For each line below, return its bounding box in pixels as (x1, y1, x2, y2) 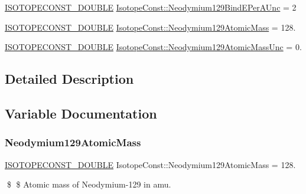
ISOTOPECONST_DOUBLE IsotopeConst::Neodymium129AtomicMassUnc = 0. (5, 41, 302, 53)
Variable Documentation (5, 104, 157, 122)
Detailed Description (5, 70, 134, 88)
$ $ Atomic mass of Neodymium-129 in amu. (6, 178, 171, 190)
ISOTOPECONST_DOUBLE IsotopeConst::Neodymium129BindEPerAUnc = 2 (5, 1, 297, 13)
